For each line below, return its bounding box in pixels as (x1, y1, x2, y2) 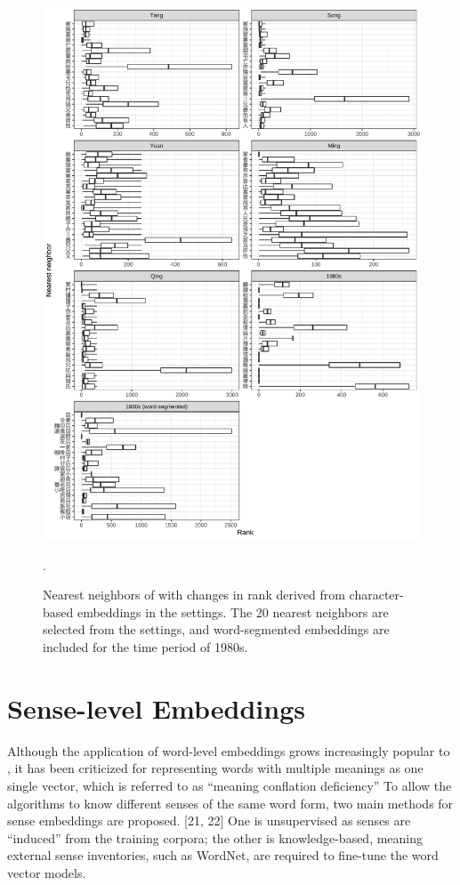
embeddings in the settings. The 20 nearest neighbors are (77, 602, 389, 621)
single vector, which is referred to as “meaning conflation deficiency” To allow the (7, 776, 452, 794)
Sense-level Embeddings (7, 689, 305, 726)
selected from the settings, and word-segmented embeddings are (43, 620, 390, 639)
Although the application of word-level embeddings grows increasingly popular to (7, 741, 450, 760)
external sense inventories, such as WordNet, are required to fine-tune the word (7, 846, 439, 865)
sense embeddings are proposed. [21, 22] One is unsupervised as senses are (7, 811, 411, 830)
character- (349, 585, 404, 604)
